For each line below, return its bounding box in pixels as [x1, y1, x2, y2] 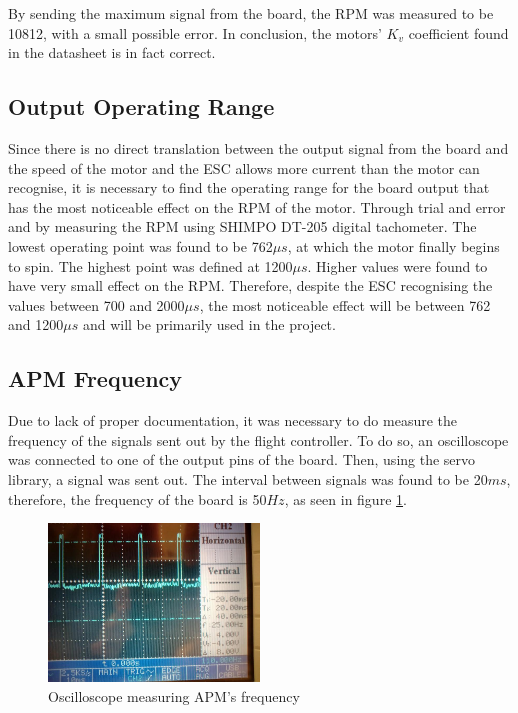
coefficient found [408, 22, 509, 43]
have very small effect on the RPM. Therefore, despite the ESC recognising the [8, 275, 493, 296]
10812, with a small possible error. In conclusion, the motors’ [8, 22, 382, 43]
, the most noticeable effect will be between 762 [199, 294, 491, 315]
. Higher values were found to [307, 255, 488, 276]
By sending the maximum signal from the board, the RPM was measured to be [8, 3, 494, 23]
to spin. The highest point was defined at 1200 [8, 255, 293, 276]
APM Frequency [8, 363, 183, 394]
